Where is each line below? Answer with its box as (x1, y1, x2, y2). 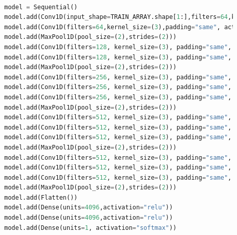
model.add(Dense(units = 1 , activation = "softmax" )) (4, 224, 177, 231)
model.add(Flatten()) (4, 194, 78, 201)
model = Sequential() (4, 3, 78, 11)
